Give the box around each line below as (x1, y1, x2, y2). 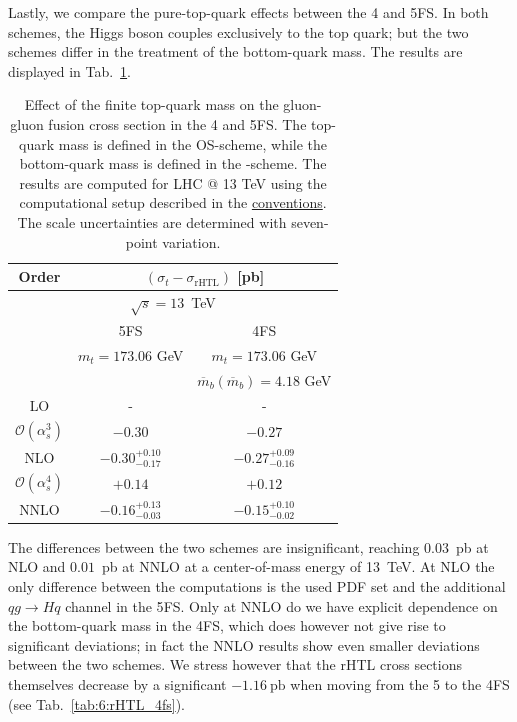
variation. (162, 231, 221, 252)
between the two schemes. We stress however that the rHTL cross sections (8, 654, 462, 675)
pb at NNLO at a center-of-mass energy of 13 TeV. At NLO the (101, 556, 495, 577)
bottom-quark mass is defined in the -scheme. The (19, 153, 327, 174)
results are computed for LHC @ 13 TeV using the (19, 172, 327, 193)
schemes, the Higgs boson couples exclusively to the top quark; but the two (8, 21, 469, 42)
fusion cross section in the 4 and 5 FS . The (48, 113, 307, 134)
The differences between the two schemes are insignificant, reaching (8, 536, 420, 557)
